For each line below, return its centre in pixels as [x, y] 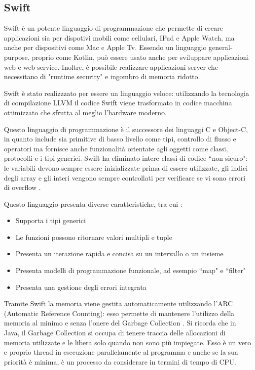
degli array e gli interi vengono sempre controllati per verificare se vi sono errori [125, 177]
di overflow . [22, 187]
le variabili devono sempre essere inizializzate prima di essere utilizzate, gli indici [126, 167]
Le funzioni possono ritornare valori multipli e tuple [94, 237]
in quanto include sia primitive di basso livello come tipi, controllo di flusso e [120, 139]
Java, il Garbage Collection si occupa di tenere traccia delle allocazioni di [115, 333]
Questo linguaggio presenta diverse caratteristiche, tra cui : [93, 204]
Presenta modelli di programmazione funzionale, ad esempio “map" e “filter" [131, 270]
